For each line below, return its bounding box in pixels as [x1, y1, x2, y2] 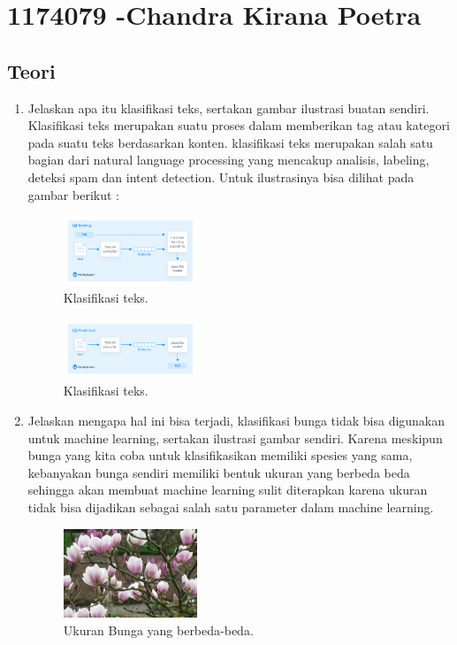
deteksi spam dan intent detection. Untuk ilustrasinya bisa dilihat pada [27, 167, 415, 186]
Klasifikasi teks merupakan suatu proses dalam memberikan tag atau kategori [27, 116, 450, 134]
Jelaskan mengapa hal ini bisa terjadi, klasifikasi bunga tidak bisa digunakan [27, 411, 446, 430]
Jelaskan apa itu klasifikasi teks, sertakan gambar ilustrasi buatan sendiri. [27, 98, 430, 117]
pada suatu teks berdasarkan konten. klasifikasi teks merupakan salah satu [27, 133, 433, 151]
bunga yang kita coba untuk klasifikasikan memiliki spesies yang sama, [27, 446, 413, 465]
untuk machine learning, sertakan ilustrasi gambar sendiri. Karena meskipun [27, 428, 443, 447]
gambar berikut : [27, 185, 119, 203]
